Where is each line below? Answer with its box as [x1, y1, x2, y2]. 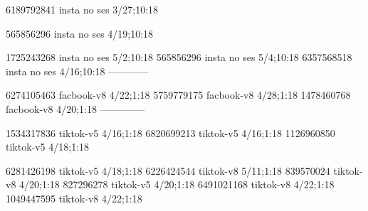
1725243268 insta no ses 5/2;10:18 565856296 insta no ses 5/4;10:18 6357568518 [6, 50, 352, 65]
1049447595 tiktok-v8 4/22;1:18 [6, 190, 142, 205]
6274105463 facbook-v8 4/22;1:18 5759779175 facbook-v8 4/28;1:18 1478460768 [6, 87, 351, 102]
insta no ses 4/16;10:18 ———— [6, 63, 149, 78]
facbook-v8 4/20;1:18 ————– [6, 101, 145, 116]
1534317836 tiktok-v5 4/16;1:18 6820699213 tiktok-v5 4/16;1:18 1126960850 [6, 125, 335, 140]
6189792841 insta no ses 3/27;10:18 [6, 2, 159, 16]
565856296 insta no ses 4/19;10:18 [6, 26, 154, 40]
